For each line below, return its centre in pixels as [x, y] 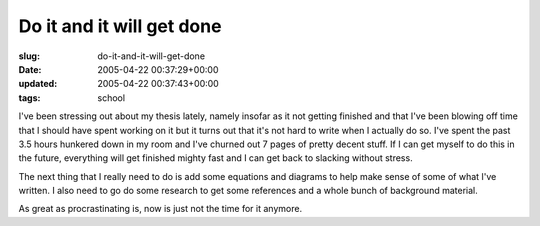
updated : [38, 84]
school [111, 97]
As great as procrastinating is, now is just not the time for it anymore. [160, 209]
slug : [29, 56]
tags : [29, 97]
